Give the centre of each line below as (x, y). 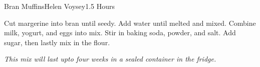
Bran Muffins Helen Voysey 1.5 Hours (60, 6)
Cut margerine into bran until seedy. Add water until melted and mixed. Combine (130, 23)
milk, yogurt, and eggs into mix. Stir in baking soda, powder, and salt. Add (120, 33)
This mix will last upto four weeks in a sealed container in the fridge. (110, 59)
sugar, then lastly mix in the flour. (57, 42)
